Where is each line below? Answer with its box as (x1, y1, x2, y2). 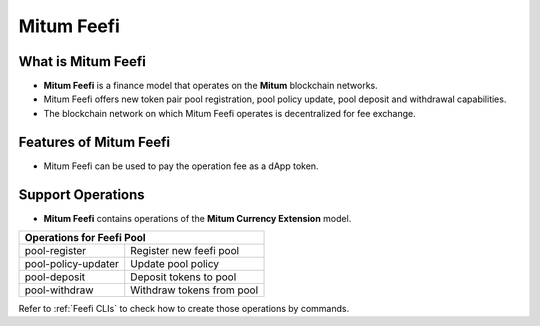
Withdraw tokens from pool (130, 283, 259, 297)
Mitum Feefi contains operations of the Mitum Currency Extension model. (43, 212, 352, 224)
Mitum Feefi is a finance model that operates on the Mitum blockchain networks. (43, 80, 379, 92)
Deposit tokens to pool (130, 270, 237, 284)
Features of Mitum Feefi (18, 133, 171, 150)
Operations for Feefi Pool (24, 231, 146, 245)
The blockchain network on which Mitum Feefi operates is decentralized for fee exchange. (43, 107, 416, 119)
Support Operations (18, 186, 145, 203)
